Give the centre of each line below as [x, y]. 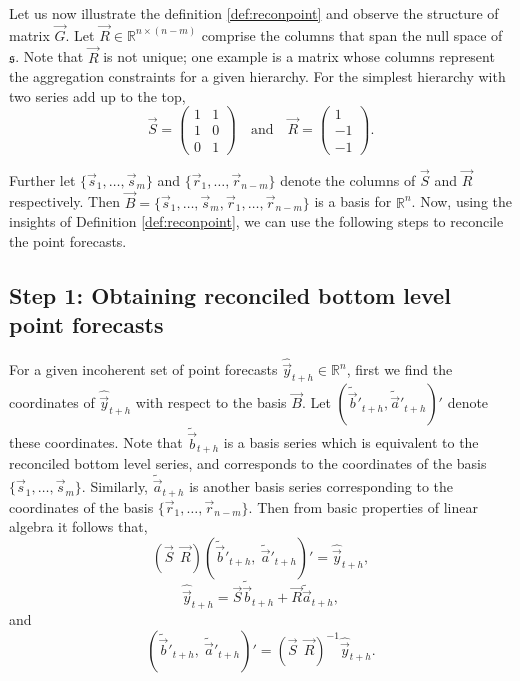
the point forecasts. [68, 240]
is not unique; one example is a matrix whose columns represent [299, 56]
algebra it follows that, [78, 526]
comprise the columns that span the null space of [352, 34]
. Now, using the [462, 201]
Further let [42, 179]
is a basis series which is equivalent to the [351, 442]
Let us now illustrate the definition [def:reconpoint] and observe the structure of [254, 13]
